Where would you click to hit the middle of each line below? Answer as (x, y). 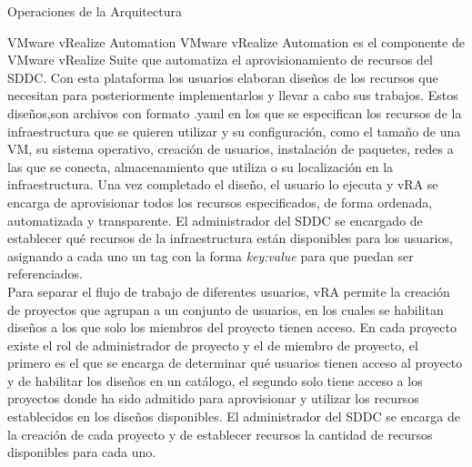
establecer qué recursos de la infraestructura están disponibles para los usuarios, (230, 238)
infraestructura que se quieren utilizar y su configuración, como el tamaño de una (234, 131)
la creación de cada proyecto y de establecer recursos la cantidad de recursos (220, 434)
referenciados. (45, 274)
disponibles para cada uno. (82, 452)
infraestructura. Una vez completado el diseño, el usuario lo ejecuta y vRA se (223, 184)
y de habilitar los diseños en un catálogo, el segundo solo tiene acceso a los (215, 380)
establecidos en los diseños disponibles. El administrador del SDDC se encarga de (234, 416)
